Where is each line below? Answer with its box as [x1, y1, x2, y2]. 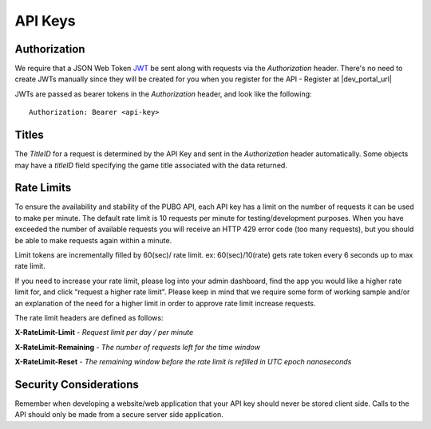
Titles [14, 128, 44, 142]
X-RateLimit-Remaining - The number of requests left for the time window [14, 342, 261, 352]
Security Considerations [14, 377, 140, 391]
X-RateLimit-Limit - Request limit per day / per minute [14, 328, 194, 337]
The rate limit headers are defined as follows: [14, 313, 164, 322]
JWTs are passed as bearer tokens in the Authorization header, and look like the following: [14, 89, 312, 99]
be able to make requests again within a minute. [14, 235, 172, 245]
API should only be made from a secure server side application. [14, 410, 223, 419]
